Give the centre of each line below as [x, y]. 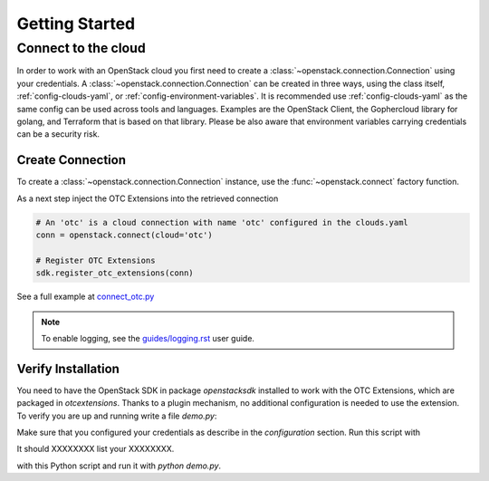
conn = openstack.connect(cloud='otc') [124, 235]
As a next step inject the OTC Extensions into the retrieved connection [148, 198]
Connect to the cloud [81, 48]
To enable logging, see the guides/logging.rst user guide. [148, 338]
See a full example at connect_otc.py [86, 297]
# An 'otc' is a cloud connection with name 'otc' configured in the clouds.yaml [222, 222]
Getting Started [76, 24]
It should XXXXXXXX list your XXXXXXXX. [96, 449]
